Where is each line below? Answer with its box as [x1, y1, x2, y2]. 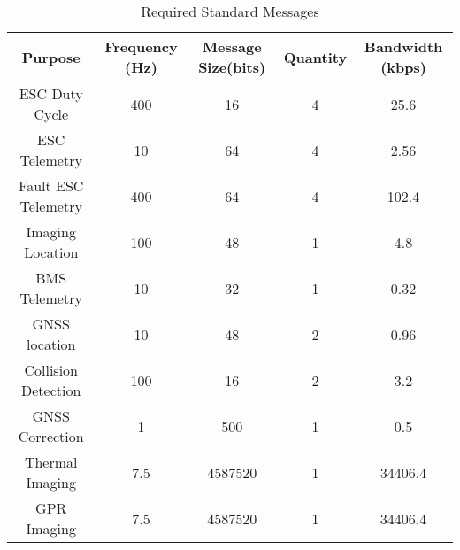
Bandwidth [364, 36, 443, 57]
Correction [18, 426, 84, 446]
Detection [21, 380, 81, 400]
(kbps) [380, 57, 426, 77]
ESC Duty [19, 83, 83, 104]
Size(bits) [198, 57, 266, 77]
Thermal [24, 452, 78, 472]
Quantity [283, 46, 348, 67]
